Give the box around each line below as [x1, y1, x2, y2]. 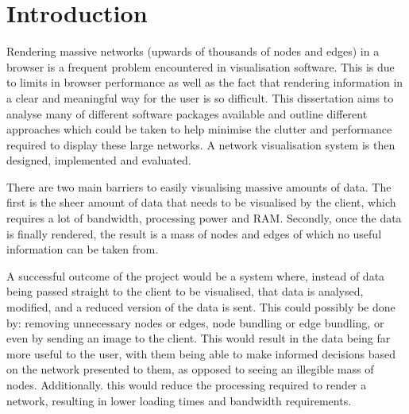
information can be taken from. [6, 241, 159, 257]
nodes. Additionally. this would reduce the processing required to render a [6, 377, 367, 393]
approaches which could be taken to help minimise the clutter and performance [6, 121, 392, 137]
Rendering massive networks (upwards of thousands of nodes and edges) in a [6, 43, 380, 60]
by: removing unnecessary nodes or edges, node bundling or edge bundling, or [6, 314, 384, 331]
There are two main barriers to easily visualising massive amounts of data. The [6, 178, 392, 195]
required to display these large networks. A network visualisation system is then [6, 136, 395, 153]
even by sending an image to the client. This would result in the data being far [6, 330, 391, 346]
